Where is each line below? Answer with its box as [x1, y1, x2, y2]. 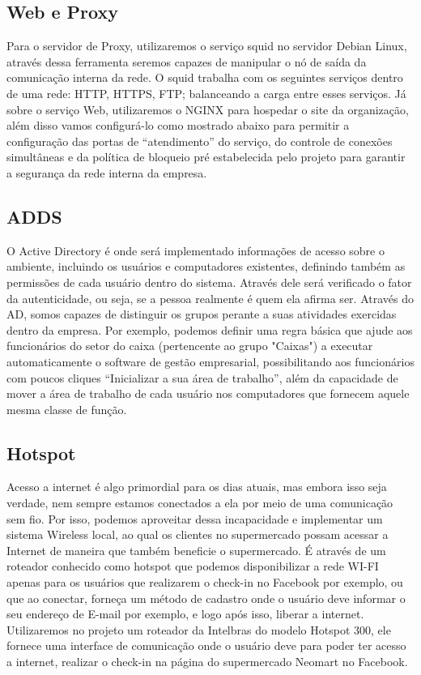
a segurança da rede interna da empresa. [6, 164, 207, 181]
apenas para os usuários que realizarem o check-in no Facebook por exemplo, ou [6, 574, 403, 591]
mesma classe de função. [6, 400, 127, 417]
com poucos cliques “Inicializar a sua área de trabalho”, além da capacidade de [6, 369, 398, 386]
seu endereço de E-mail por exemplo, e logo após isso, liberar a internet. [6, 605, 364, 622]
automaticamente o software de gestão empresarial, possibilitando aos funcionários [6, 352, 415, 370]
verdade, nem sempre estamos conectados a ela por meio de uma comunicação [6, 494, 393, 511]
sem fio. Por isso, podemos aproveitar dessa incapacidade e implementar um [6, 510, 383, 527]
